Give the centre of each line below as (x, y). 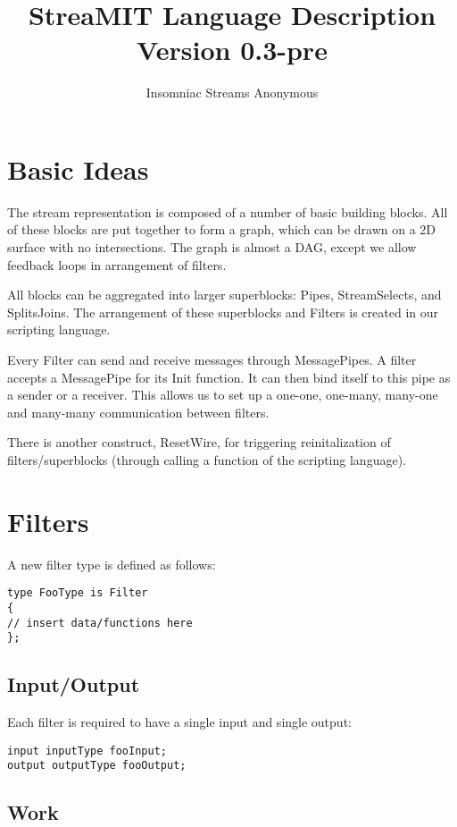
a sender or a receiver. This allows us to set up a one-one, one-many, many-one (223, 395)
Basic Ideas (78, 169)
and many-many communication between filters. (138, 412)
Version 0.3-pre (232, 50)
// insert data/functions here (100, 623)
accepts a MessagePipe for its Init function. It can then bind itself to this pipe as (229, 377)
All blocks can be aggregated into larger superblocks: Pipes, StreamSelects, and (224, 295)
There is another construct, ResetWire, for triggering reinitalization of (199, 442)
